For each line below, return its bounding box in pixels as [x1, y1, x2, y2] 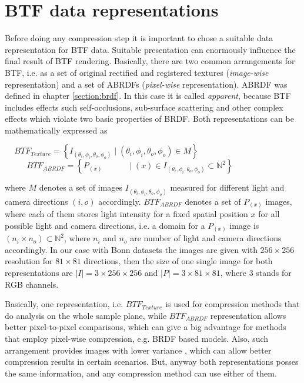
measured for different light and [170, 181, 285, 194]
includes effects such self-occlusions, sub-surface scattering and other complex [5, 101, 283, 113]
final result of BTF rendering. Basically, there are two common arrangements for [5, 55, 295, 67]
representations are [5, 267, 73, 279]
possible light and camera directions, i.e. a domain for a [5, 219, 205, 231]
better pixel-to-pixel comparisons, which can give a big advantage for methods [5, 321, 286, 333]
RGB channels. [5, 278, 59, 290]
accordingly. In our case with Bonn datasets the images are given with [5, 243, 258, 255]
